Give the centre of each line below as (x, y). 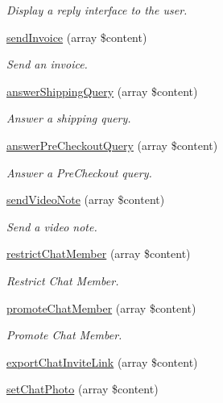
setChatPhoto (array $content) (83, 389)
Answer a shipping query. (69, 118)
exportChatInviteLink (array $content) (102, 361)
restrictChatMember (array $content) (99, 253)
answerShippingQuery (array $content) (102, 91)
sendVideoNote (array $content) (86, 199)
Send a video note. (52, 226)
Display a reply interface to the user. (97, 10)
